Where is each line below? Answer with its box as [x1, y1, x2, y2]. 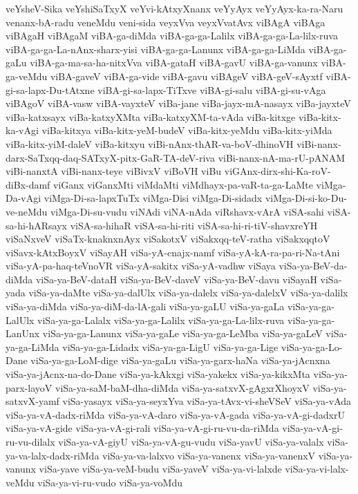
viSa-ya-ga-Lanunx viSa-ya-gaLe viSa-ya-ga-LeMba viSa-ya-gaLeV [42, 326, 323, 341]
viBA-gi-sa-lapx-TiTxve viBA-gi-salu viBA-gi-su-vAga [97, 82, 326, 97]
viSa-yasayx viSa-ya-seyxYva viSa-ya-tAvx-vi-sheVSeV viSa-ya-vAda [62, 394, 352, 408]
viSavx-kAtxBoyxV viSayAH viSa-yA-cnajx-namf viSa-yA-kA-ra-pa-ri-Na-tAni [6, 245, 340, 259]
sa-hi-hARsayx [6, 218, 68, 232]
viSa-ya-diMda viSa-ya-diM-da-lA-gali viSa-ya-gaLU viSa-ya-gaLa [6, 299, 285, 314]
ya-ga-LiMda [6, 339, 59, 354]
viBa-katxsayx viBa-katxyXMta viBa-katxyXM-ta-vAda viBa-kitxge [6, 109, 296, 124]
